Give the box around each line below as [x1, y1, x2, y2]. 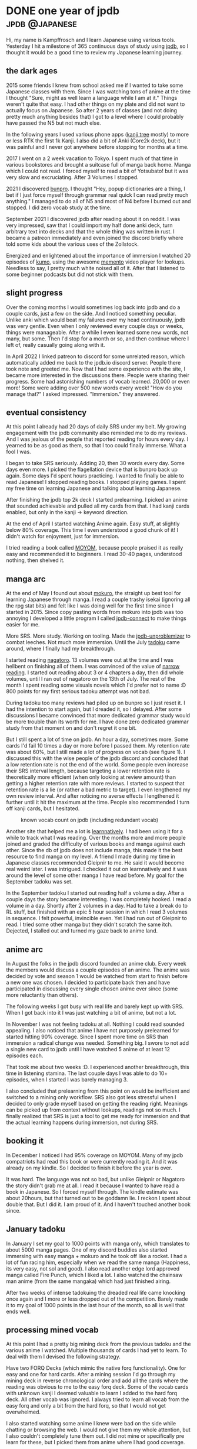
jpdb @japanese [6, 17, 78, 30]
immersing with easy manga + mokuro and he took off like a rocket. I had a [6, 1252, 187, 1259]
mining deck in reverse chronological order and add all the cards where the [6, 1377, 188, 1384]
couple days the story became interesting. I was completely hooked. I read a [6, 896, 191, 903]
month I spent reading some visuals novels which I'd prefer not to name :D [6, 681, 186, 689]
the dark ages [6, 66, 58, 76]
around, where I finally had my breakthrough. [6, 645, 115, 652]
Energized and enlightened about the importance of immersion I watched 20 [6, 252, 191, 259]
